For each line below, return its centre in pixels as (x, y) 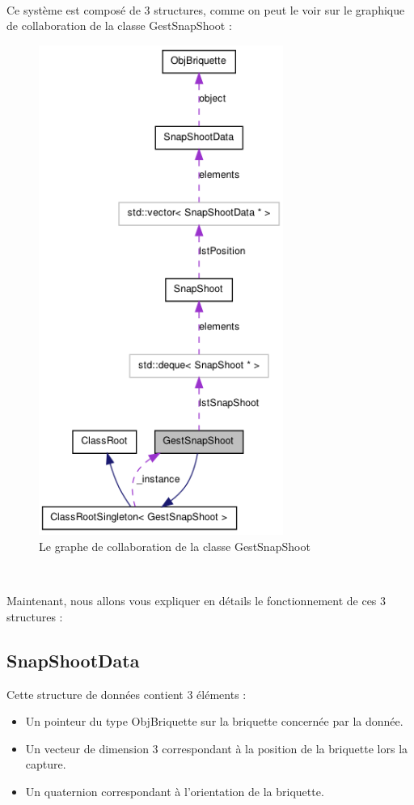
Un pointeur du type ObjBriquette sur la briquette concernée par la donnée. (214, 721)
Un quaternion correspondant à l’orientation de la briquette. (175, 791)
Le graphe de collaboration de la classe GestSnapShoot (175, 547)
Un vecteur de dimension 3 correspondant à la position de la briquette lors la (217, 748)
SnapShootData (73, 660)
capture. (46, 764)
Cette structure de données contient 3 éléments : (127, 694)
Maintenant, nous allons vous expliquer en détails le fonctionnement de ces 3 (196, 601)
